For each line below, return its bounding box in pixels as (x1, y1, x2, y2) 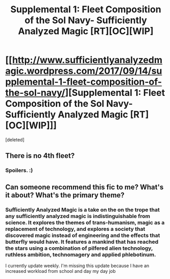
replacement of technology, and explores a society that (5, 225, 145, 232)
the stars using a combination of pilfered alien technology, (5, 245, 153, 252)
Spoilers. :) (5, 167, 33, 174)
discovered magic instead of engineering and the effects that (5, 232, 160, 239)
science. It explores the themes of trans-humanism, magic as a (5, 219, 165, 226)
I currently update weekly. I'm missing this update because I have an (5, 263, 150, 269)
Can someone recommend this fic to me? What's (5, 183, 164, 191)
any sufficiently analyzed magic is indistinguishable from (5, 212, 151, 220)
